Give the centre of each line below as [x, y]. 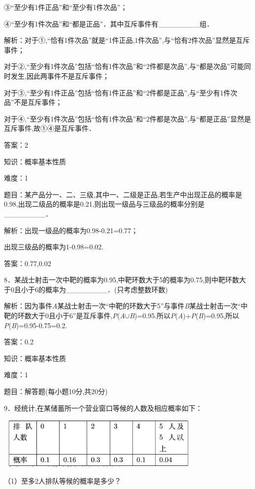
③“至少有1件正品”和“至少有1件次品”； [66, 7]
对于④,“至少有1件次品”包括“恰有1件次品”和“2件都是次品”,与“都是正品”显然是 [127, 118]
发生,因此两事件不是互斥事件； [60, 76]
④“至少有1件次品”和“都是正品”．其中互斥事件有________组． [109, 23]
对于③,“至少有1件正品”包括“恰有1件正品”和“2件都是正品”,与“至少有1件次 [121, 92]
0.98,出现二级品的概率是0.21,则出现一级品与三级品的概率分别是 [104, 204]
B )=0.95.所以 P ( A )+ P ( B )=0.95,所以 [184, 316]
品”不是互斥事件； [33, 102]
